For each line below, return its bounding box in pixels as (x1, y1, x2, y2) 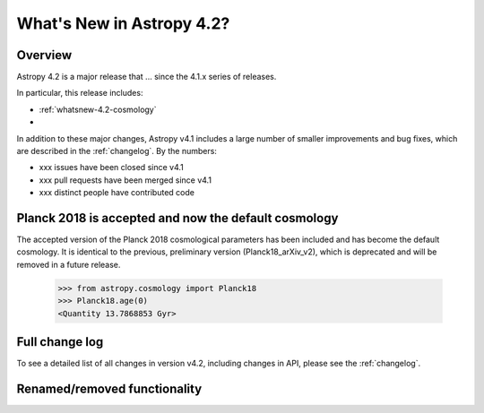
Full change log (16, 334, 104, 349)
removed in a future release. (16, 259, 121, 270)
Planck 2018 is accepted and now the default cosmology (16, 211, 339, 226)
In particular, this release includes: (16, 88, 143, 99)
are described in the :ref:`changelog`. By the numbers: (16, 146, 217, 157)
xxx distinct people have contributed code (39, 187, 194, 198)
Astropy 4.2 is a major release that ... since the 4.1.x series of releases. (16, 72, 277, 82)
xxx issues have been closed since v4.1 (39, 162, 184, 173)
